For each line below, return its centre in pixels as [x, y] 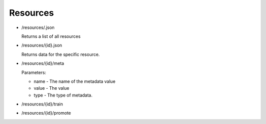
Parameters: [34, 72]
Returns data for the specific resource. [61, 54]
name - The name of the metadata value [75, 81]
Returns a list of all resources [51, 36]
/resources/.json [38, 27]
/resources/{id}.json [42, 45]
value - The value [51, 88]
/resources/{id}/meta [43, 63]
